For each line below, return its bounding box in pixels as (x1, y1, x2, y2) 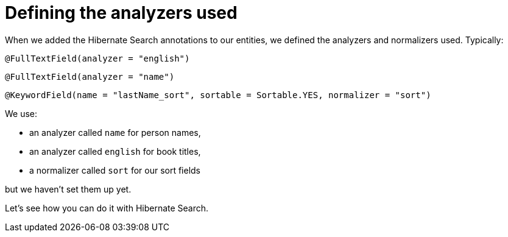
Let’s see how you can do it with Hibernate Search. (5, 202, 209, 213)
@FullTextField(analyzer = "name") (5, 71, 175, 82)
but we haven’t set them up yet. (5, 183, 132, 194)
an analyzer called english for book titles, (29, 146, 201, 157)
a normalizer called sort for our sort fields (29, 164, 201, 175)
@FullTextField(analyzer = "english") (5, 53, 190, 63)
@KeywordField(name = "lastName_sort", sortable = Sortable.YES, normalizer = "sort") (5, 90, 431, 100)
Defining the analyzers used (5, 2, 238, 23)
